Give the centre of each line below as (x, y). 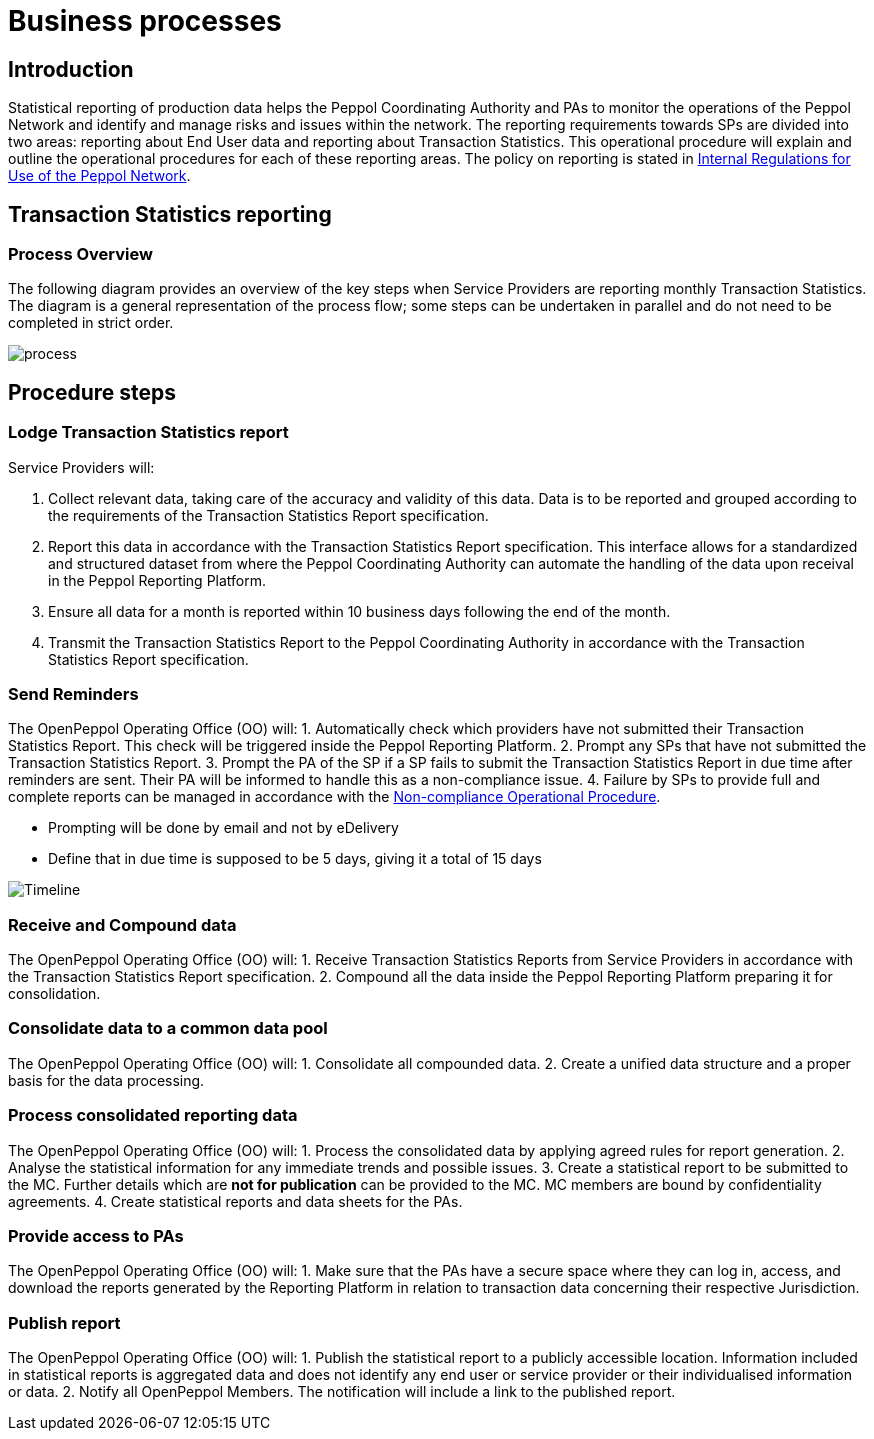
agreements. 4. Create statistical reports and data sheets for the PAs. (235, 1201)
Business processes (145, 21)
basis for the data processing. (106, 1080)
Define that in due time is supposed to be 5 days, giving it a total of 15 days (295, 859)
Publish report (64, 1322)
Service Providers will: (81, 467)
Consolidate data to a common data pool (168, 1028)
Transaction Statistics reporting (170, 214)
